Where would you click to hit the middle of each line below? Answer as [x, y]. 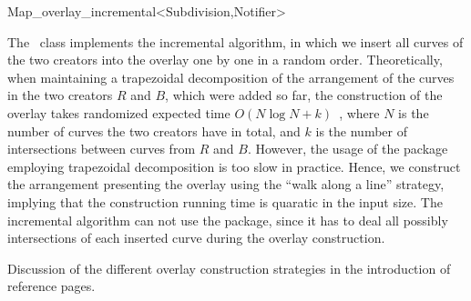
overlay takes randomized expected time [119, 112]
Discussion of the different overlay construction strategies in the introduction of [229, 268]
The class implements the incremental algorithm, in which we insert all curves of [235, 41]
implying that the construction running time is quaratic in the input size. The [225, 201]
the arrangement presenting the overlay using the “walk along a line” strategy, [226, 184]
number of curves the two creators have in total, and [154, 130]
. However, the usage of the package [348, 149]
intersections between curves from [102, 149]
